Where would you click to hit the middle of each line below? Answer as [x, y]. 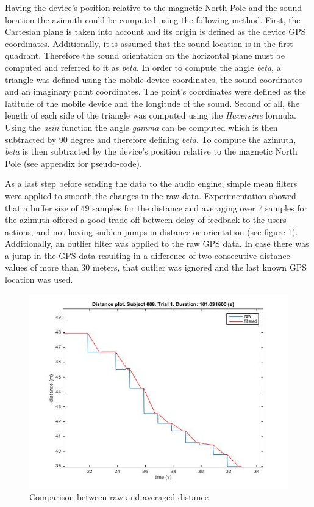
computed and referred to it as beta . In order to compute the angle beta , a [143, 67]
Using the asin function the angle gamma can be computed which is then [141, 127]
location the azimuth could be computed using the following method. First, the [153, 19]
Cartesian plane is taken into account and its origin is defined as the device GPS [155, 31]
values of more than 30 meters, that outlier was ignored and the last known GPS [156, 267]
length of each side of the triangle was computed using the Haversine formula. [151, 115]
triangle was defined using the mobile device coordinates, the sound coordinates [154, 79]
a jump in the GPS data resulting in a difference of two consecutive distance [148, 255]
